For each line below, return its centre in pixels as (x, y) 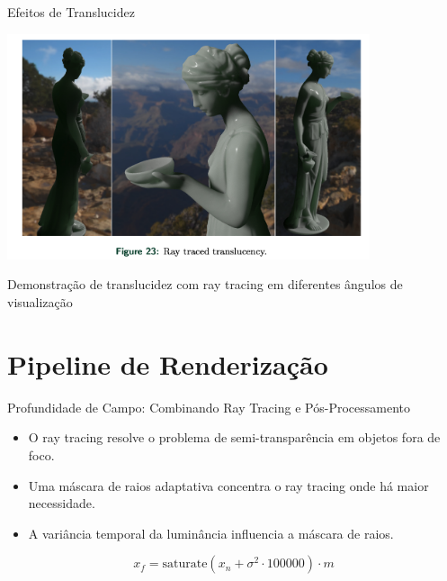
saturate (185, 564)
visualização (40, 302)
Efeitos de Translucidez (71, 12)
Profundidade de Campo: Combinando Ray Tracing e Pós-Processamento (209, 407)
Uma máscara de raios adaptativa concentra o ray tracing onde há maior (228, 485)
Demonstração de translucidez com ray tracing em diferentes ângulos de (205, 284)
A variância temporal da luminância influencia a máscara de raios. (211, 533)
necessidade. (62, 503)
